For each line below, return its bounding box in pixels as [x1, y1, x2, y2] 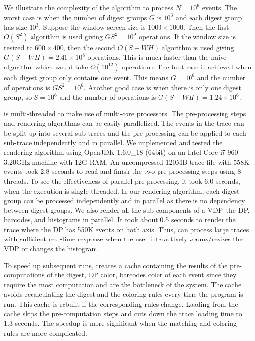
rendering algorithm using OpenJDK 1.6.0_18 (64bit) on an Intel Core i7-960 [4, 147, 238, 157]
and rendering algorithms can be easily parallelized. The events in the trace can [4, 118, 244, 128]
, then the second [63, 42, 115, 52]
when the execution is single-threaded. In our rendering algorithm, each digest [4, 185, 240, 196]
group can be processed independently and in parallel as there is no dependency [4, 195, 245, 205]
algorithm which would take [4, 61, 88, 71]
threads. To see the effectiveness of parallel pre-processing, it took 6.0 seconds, [4, 175, 240, 186]
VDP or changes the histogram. [4, 243, 99, 254]
